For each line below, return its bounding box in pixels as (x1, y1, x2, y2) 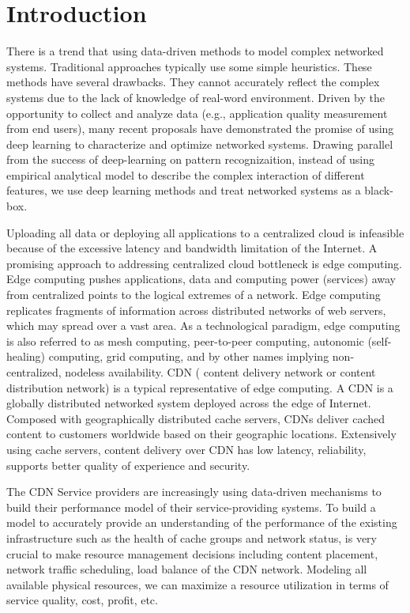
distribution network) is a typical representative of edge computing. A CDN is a (6, 379, 393, 395)
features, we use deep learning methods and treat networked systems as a (6, 182, 361, 199)
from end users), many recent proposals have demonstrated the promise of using (6, 120, 394, 137)
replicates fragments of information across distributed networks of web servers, (6, 301, 386, 318)
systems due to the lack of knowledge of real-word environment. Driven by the (6, 89, 385, 105)
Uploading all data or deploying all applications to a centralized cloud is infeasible (6, 224, 404, 240)
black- (364, 182, 393, 199)
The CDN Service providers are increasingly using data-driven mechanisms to (6, 483, 382, 500)
